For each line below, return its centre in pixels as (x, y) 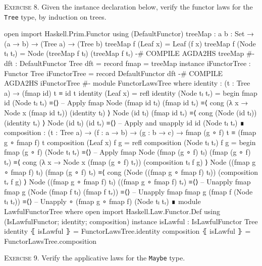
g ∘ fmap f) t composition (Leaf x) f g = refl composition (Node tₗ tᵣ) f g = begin (130, 142)
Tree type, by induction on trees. (55, 16)
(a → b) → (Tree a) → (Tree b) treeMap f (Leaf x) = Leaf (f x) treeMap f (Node (130, 43)
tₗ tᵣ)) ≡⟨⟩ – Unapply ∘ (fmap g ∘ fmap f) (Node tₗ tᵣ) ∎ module (102, 201)
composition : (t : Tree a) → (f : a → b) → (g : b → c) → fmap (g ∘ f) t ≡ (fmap (130, 132)
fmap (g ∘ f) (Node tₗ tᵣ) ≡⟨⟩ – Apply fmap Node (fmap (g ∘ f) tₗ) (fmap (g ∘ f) (127, 152)
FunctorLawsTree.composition (50, 241)
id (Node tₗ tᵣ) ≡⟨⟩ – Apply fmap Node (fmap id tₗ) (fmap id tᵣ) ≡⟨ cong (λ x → (126, 103)
